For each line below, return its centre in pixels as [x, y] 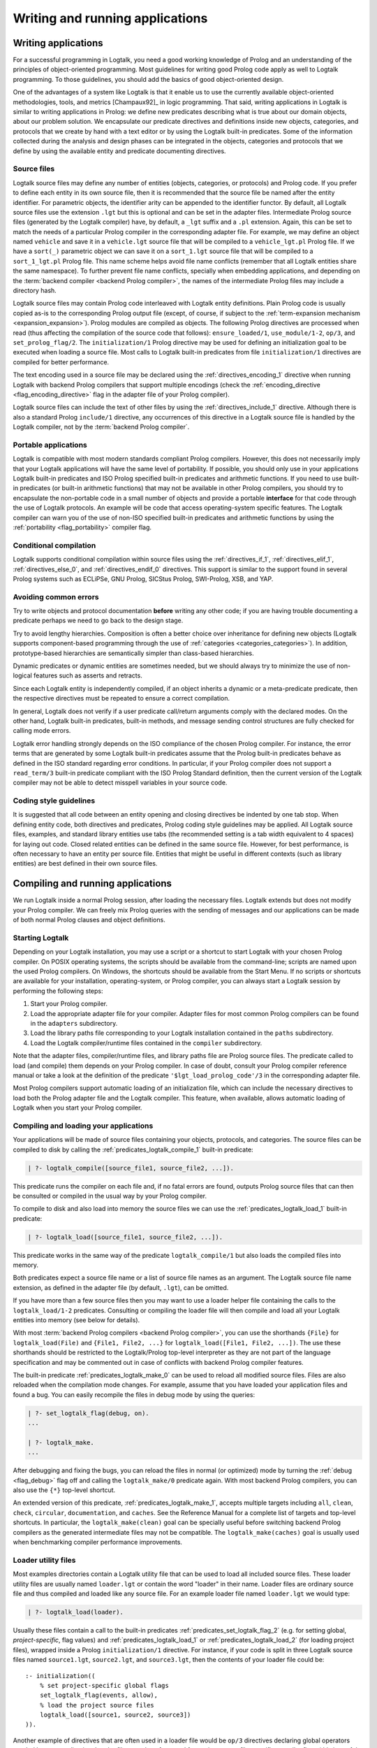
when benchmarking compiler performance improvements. [98, 1542]
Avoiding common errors [56, 596]
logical [23, 675]
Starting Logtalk [41, 938]
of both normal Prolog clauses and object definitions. [89, 920]
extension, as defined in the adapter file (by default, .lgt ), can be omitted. [121, 1287]
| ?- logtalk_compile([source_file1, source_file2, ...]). [131, 1168]
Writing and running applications [110, 18]
